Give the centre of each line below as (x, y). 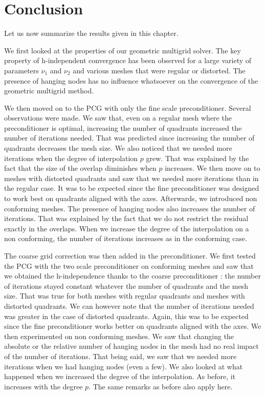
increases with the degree (43, 386)
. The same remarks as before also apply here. (161, 386)
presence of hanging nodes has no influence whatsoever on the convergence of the (131, 80)
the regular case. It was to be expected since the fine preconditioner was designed (132, 188)
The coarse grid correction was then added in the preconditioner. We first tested (130, 255)
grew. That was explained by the (197, 158)
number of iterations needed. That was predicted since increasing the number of (129, 138)
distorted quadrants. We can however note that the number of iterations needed (129, 305)
